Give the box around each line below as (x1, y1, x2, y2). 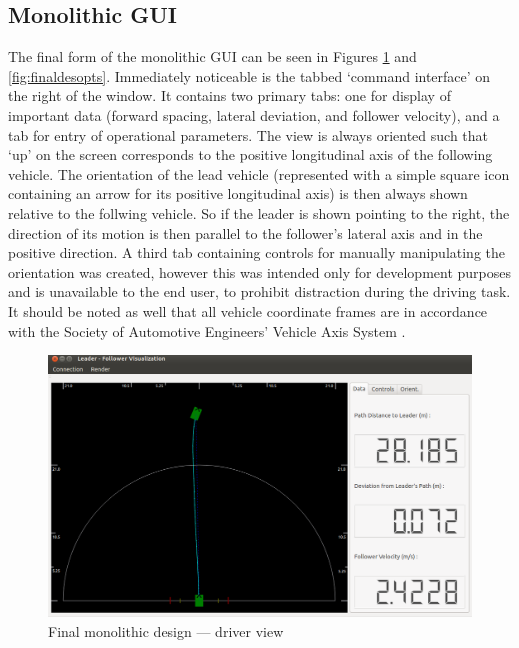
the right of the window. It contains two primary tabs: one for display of (8, 85, 451, 106)
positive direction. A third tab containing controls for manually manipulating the (8, 242, 505, 263)
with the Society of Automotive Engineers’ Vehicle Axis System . (8, 320, 406, 341)
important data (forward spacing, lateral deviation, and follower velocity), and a (8, 104, 500, 125)
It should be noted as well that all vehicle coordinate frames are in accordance (8, 300, 488, 321)
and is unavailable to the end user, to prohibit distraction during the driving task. (8, 281, 511, 302)
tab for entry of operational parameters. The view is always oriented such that (8, 124, 489, 145)
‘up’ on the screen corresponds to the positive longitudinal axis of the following (8, 144, 493, 165)
